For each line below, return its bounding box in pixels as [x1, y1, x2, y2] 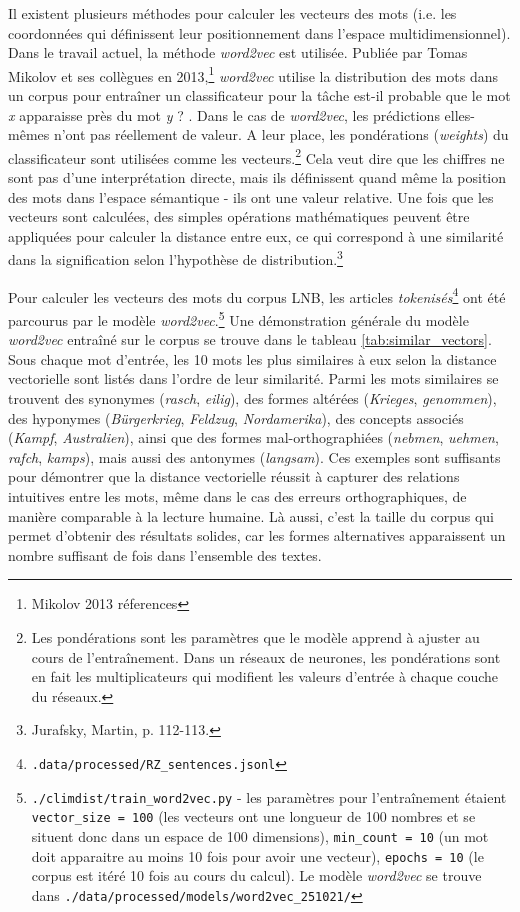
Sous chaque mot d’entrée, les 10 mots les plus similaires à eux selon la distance [8, 348, 497, 369]
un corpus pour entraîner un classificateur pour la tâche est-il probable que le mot [8, 85, 511, 106]
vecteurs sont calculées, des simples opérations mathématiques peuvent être [8, 206, 470, 227]
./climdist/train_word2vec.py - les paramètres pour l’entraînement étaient [31, 786, 507, 807]
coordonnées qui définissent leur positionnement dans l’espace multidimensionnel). [8, 22, 511, 43]
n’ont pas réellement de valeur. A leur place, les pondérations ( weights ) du [53, 124, 509, 145]
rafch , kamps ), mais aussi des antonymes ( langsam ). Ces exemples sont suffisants [8, 446, 501, 467]
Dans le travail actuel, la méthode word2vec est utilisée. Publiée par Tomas [8, 42, 468, 63]
